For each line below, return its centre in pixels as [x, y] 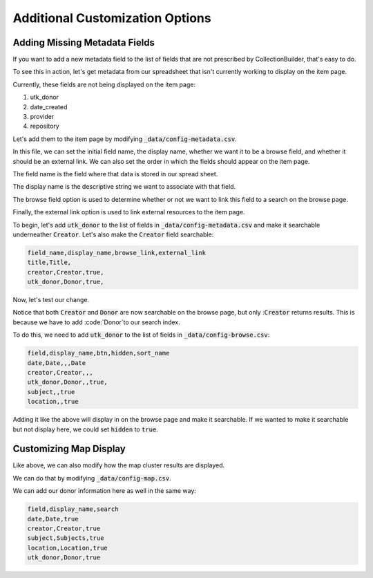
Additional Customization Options [112, 18]
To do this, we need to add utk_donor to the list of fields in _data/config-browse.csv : [141, 335]
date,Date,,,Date [57, 363]
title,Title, [49, 262]
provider [42, 117]
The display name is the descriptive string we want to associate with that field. [124, 187]
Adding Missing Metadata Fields [84, 43]
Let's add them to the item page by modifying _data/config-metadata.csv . [125, 139]
